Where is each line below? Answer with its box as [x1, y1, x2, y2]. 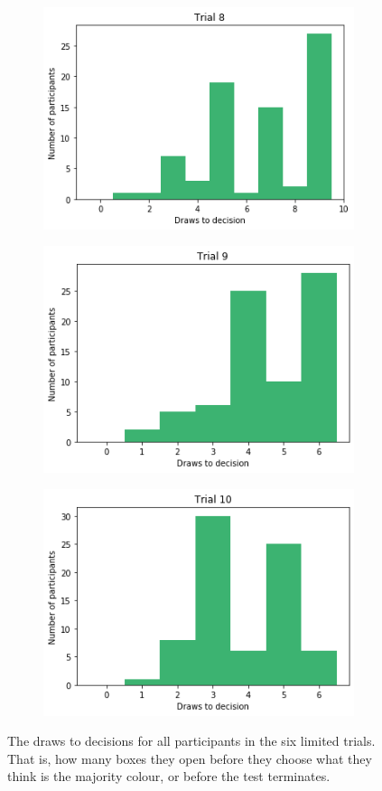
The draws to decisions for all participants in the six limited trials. [7, 731, 376, 750]
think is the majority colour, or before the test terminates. [7, 767, 331, 786]
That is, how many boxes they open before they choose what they [7, 749, 372, 767]
